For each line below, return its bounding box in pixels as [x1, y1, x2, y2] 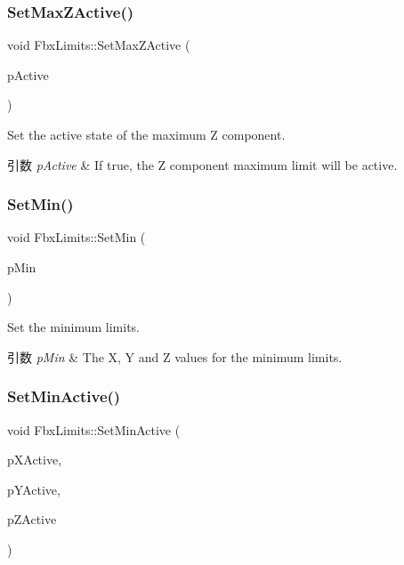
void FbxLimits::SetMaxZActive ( [7, 36, 190, 54]
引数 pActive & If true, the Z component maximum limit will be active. [7, 155, 398, 174]
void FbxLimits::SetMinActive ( [7, 420, 181, 439]
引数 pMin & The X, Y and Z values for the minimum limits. [7, 347, 343, 366]
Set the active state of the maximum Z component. [7, 125, 286, 143]
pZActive [7, 510, 57, 529]
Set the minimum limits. [7, 318, 141, 336]
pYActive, [7, 480, 61, 498]
